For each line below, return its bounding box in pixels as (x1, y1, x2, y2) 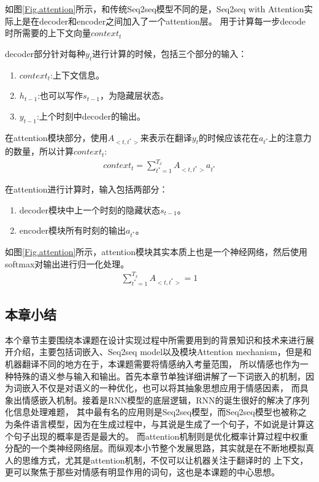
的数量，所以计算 (5, 145, 74, 158)
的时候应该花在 (198, 131, 259, 143)
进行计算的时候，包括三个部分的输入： (92, 47, 247, 59)
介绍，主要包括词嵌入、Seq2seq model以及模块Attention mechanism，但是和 (13, 345, 312, 358)
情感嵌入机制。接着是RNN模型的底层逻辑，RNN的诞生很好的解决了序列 (21, 393, 310, 406)
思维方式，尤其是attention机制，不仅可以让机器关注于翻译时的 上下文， (21, 453, 309, 466)
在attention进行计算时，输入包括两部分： (5, 183, 168, 196)
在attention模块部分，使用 (5, 131, 108, 143)
